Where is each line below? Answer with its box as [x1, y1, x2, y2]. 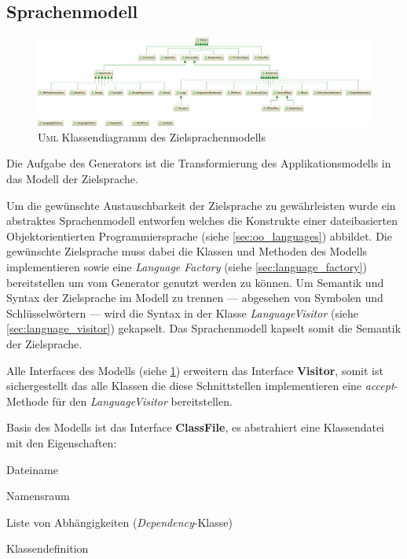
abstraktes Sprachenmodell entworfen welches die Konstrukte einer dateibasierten [6, 212, 398, 229]
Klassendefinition [6, 540, 89, 557]
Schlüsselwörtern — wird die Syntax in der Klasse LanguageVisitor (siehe [6, 304, 359, 321]
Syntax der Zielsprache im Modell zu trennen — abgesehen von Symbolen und [6, 289, 383, 306]
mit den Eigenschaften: [6, 434, 117, 451]
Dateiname [6, 461, 58, 477]
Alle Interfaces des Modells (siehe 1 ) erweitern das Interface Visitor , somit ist [6, 362, 383, 378]
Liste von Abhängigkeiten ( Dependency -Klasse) [6, 513, 233, 530]
